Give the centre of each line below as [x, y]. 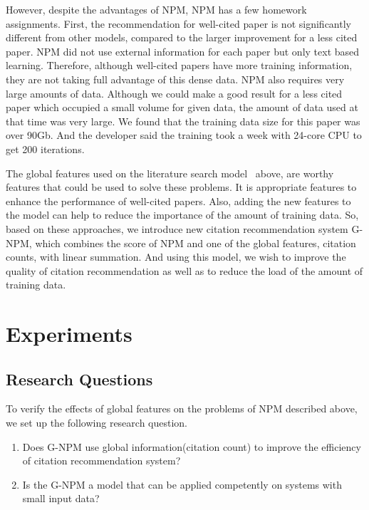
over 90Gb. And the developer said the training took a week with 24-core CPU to [184, 135]
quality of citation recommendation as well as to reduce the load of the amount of [184, 270]
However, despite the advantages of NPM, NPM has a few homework [156, 9]
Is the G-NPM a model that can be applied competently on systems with [182, 484]
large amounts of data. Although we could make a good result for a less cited [174, 93]
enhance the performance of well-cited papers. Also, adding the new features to [178, 201]
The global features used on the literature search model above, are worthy [170, 173]
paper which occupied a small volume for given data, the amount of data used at [182, 107]
